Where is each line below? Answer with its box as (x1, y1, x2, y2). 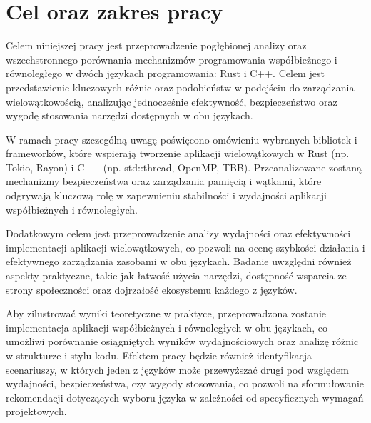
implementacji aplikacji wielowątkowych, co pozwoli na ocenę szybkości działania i (6, 239, 365, 254)
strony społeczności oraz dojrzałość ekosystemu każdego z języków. (6, 282, 298, 297)
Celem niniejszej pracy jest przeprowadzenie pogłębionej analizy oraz (6, 38, 307, 53)
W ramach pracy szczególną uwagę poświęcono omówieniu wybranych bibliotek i (6, 131, 357, 146)
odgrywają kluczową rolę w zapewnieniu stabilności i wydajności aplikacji (6, 188, 327, 203)
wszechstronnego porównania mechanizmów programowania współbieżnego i (6, 51, 337, 66)
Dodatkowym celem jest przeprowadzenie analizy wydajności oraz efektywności (6, 226, 351, 241)
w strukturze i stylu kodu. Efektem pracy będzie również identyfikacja (6, 348, 312, 362)
